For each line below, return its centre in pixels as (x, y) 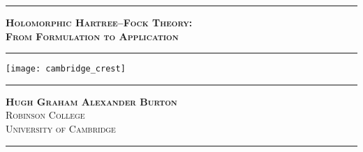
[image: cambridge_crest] (66, 69)
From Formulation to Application (92, 36)
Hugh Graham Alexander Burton (91, 101)
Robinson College (45, 115)
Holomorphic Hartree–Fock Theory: (99, 22)
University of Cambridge (61, 129)
